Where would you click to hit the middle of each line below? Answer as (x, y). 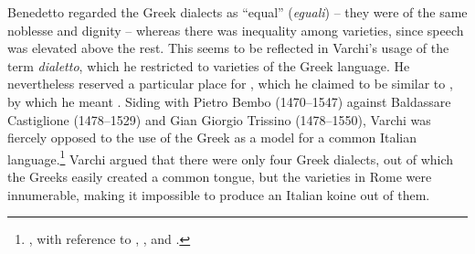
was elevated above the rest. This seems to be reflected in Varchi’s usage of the (228, 48)
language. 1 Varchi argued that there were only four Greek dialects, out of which (231, 157)
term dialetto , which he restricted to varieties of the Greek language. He (209, 65)
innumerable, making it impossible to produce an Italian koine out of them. (219, 194)
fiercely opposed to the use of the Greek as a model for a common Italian (212, 138)
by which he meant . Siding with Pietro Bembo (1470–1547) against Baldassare (229, 101)
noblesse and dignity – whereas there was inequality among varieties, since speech (236, 30)
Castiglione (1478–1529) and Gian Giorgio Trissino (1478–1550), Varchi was (219, 119)
